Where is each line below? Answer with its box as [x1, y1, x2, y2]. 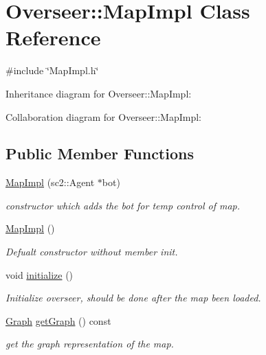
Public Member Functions [5, 143, 194, 164]
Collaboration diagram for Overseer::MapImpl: [5, 109, 201, 124]
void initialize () [5, 267, 74, 282]
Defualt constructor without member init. [5, 244, 178, 259]
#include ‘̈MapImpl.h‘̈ [5, 63, 99, 78]
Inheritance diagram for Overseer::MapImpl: [5, 86, 192, 100]
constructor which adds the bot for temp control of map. [5, 198, 240, 212]
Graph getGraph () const [5, 313, 111, 328]
